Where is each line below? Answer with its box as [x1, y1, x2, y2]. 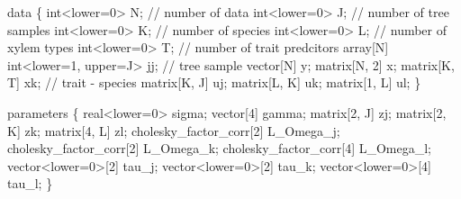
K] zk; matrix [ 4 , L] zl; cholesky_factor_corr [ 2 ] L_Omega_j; [7, 121, 340, 140]
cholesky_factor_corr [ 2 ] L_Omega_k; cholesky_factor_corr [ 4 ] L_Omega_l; [7, 139, 432, 158]
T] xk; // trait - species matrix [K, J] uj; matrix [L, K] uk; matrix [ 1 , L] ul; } [7, 73, 421, 92]
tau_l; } [7, 174, 53, 193]
